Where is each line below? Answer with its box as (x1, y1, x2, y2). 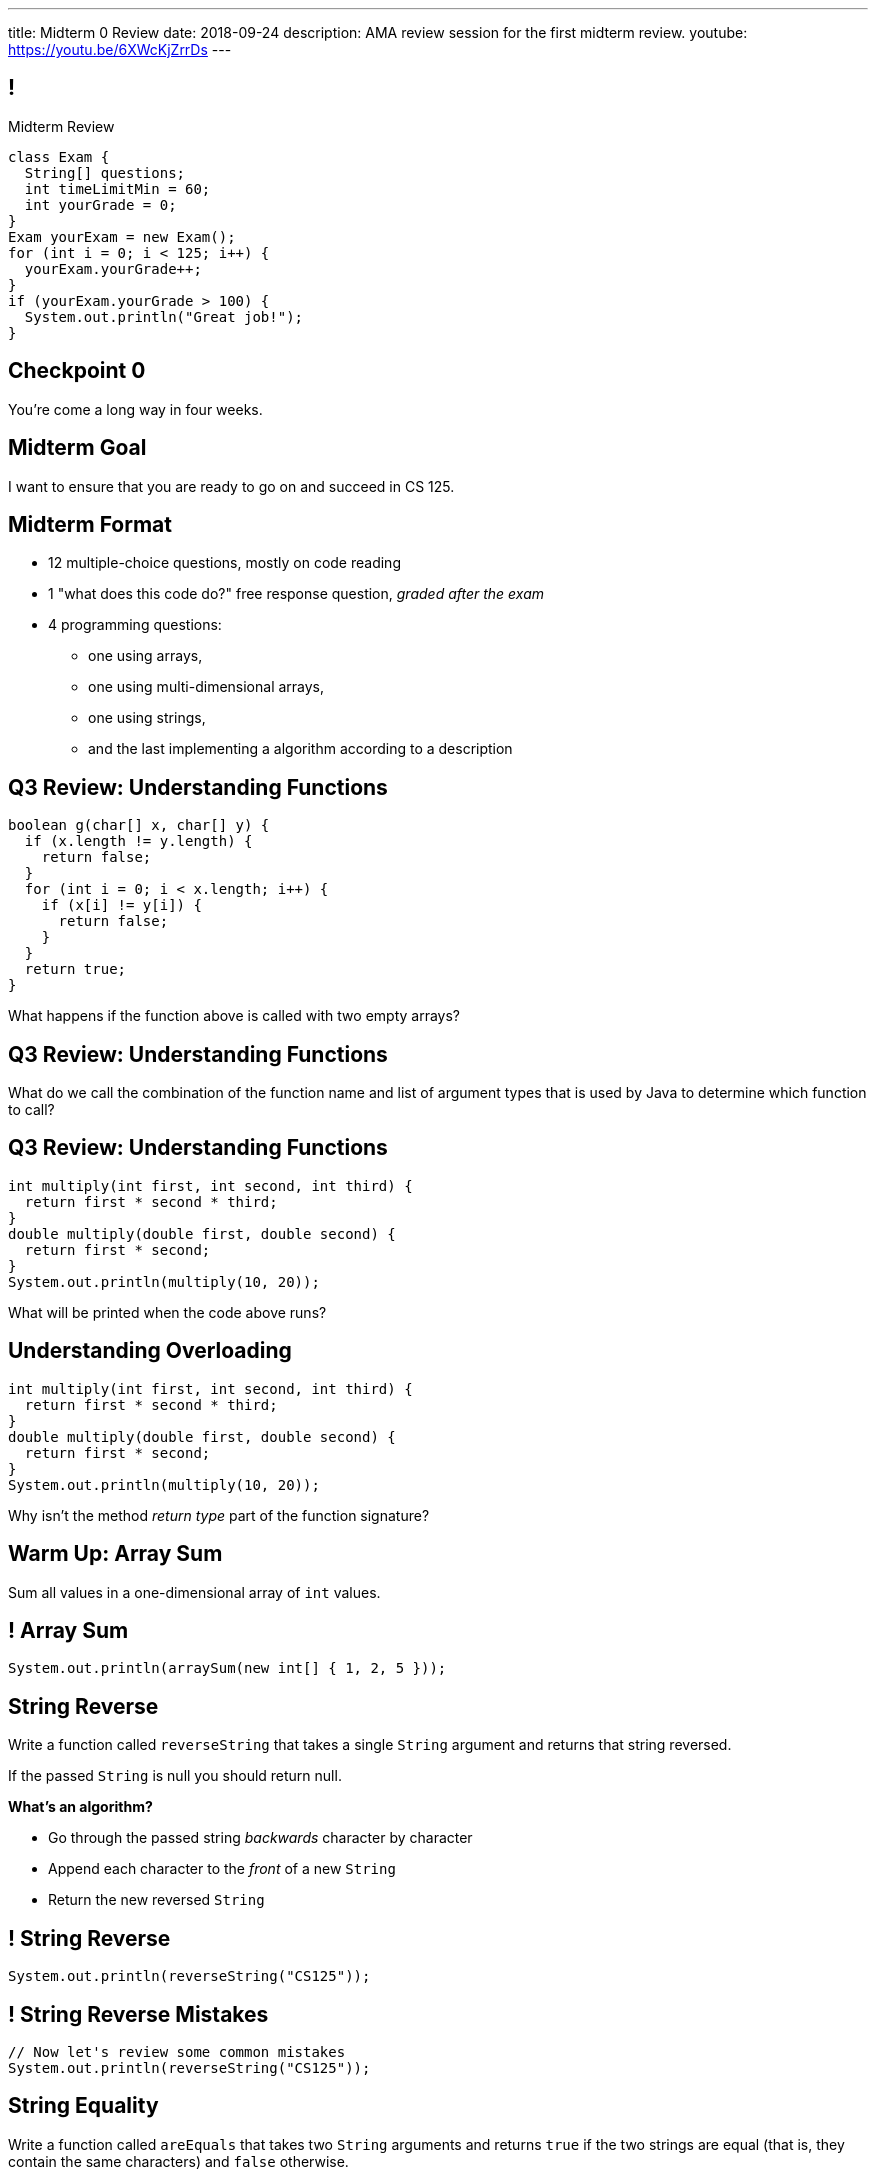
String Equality (8, 2093, 159, 2119)
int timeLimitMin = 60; (24, 180, 211, 197)
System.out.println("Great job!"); (24, 308, 304, 325)
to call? (8, 1101, 55, 1119)
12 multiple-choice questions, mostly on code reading (48, 554, 401, 572)
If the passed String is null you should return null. (8, 1767, 342, 1785)
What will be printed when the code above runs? (8, 1303, 327, 1321)
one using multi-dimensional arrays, (88, 678, 325, 696)
